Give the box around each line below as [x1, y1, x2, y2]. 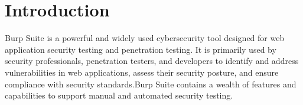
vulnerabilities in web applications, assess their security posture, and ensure [5, 66, 279, 78]
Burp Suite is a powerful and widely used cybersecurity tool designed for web [5, 32, 285, 44]
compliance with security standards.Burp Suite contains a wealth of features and [5, 77, 297, 90]
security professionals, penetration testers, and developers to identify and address [5, 55, 299, 67]
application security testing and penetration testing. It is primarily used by [5, 43, 276, 55]
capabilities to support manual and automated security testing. [5, 89, 233, 101]
